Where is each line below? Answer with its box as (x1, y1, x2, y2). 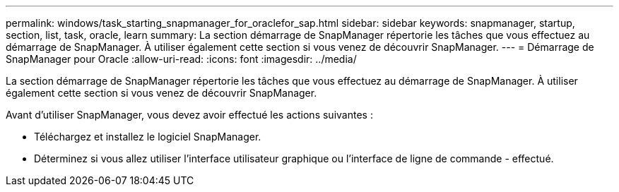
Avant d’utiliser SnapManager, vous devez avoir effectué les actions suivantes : (6, 109, 373, 121)
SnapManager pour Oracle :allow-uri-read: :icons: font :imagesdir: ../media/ (6, 53, 357, 65)
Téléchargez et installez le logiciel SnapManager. (34, 131, 261, 143)
